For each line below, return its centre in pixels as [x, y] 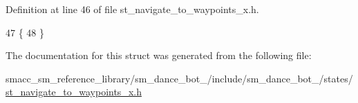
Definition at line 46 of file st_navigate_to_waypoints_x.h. [132, 9]
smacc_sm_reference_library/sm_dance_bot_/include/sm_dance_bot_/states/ [179, 78]
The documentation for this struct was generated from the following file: [159, 55]
